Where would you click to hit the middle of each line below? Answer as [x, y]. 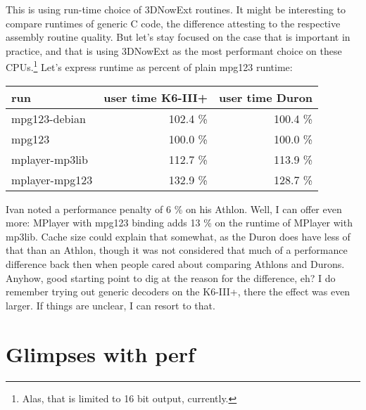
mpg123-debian [49, 118]
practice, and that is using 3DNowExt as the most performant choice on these [174, 50]
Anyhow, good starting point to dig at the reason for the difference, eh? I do [171, 277]
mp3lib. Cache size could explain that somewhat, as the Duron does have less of [178, 236]
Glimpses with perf [100, 353]
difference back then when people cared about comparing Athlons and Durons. [175, 264]
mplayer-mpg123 [52, 179]
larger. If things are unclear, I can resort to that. [111, 305]
